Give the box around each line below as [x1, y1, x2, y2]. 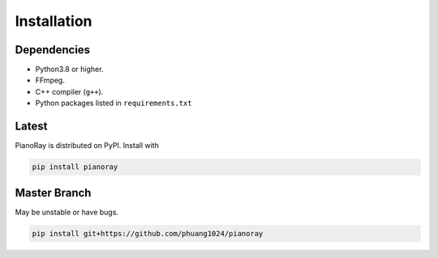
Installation [15, 12, 92, 30]
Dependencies [15, 43, 91, 57]
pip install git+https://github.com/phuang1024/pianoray [32, 229, 264, 238]
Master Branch [15, 186, 92, 200]
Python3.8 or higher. [35, 65, 104, 74]
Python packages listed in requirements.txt [35, 98, 192, 108]
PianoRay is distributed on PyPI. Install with [15, 141, 160, 150]
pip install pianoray [32, 163, 118, 171]
